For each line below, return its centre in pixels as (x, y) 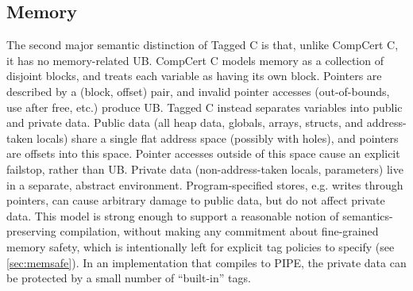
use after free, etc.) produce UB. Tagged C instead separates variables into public (205, 107)
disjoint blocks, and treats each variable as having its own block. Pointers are (194, 76)
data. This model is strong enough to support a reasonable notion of (173, 215)
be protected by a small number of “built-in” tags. (129, 278)
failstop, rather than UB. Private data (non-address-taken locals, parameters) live (205, 168)
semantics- (368, 215)
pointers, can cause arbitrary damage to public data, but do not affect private (196, 200)
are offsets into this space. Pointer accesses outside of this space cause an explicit (203, 153)
